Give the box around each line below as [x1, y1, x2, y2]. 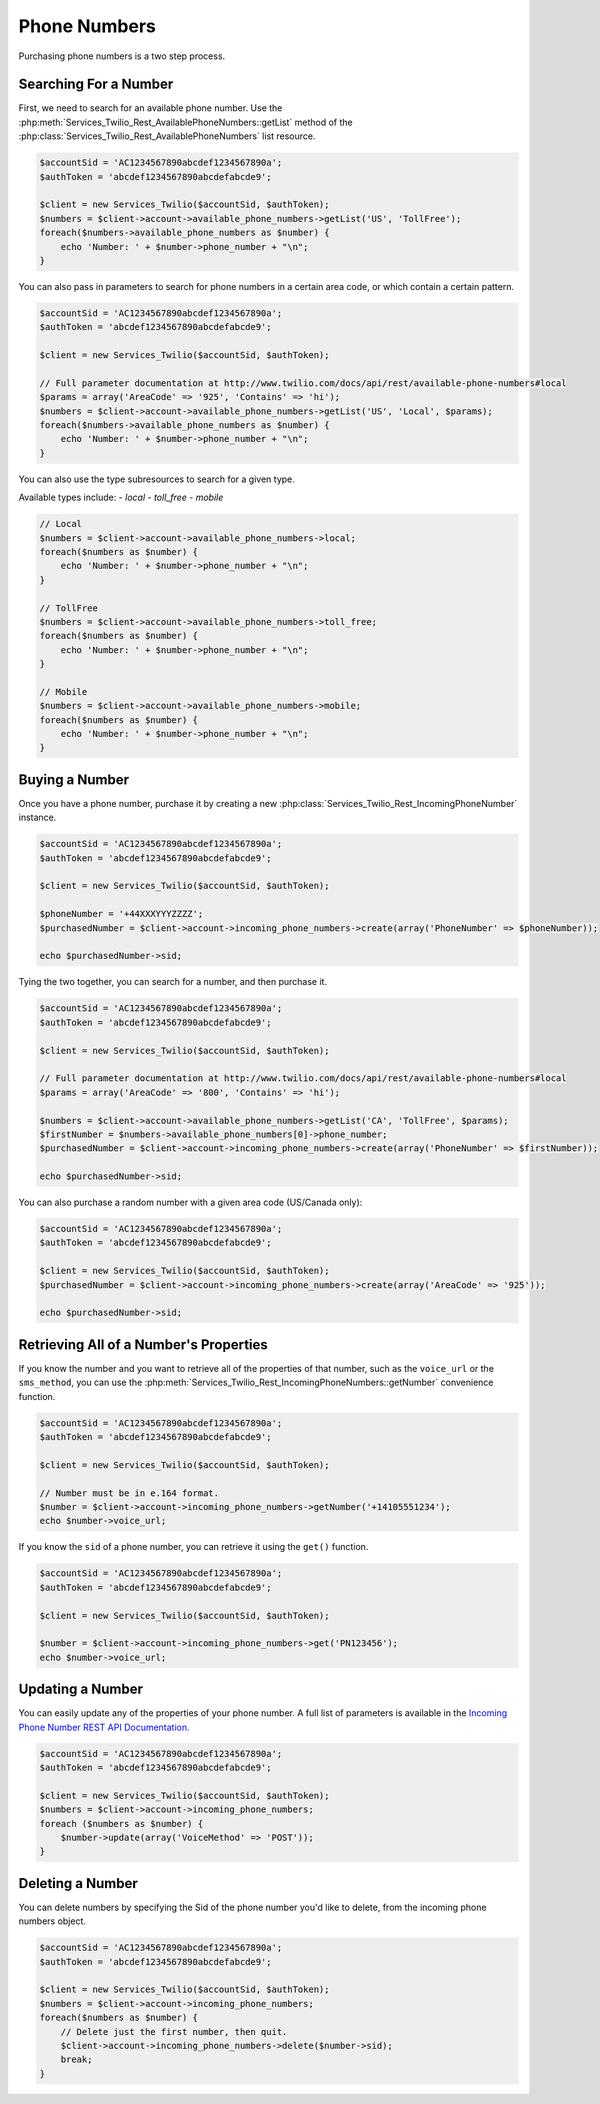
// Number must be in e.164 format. [39, 1487, 220, 1499]
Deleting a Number [18, 1875, 139, 1892]
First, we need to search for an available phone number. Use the [18, 102, 283, 114]
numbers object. [18, 1915, 87, 1927]
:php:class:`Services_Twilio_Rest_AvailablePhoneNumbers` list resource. [18, 130, 316, 142]
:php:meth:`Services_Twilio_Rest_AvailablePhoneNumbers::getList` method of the [18, 116, 354, 128]
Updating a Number [18, 1681, 144, 1698]
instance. [18, 811, 57, 824]
